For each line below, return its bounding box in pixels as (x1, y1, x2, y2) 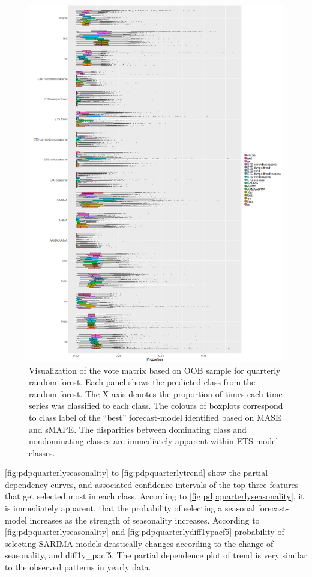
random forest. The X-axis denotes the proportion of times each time (29, 387, 283, 400)
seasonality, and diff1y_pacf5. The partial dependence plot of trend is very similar (5, 549, 307, 561)
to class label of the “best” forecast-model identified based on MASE (29, 411, 281, 423)
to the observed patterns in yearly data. (5, 561, 151, 573)
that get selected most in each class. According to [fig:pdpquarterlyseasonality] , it (5, 490, 304, 502)
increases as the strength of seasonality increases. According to (29, 513, 260, 526)
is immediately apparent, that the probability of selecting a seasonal (5, 502, 255, 514)
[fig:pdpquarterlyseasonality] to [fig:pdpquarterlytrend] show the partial (5, 466, 268, 479)
